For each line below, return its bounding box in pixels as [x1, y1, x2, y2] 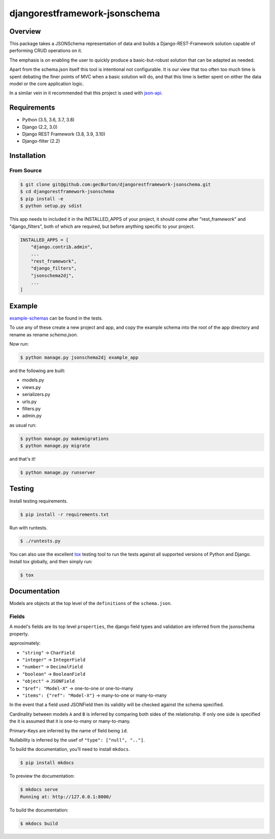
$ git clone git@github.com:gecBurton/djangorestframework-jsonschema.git [20, 181, 211, 188]
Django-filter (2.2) [22, 138, 61, 144]
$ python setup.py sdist [20, 203, 82, 209]
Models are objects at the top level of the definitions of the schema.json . [9, 600, 172, 607]
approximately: [9, 640, 41, 646]
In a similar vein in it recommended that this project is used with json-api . [9, 90, 163, 96]
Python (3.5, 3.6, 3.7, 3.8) [22, 117, 75, 123]
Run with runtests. [9, 525, 48, 531]
